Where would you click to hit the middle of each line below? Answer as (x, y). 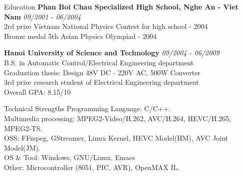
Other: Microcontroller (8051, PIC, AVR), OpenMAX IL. (92, 167)
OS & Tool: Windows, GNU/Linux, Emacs (69, 157)
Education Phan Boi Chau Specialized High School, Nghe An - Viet (121, 6)
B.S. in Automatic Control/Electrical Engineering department (99, 62)
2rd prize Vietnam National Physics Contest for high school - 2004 (106, 26)
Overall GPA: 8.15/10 (37, 91)
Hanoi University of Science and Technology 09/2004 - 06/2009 (112, 53)
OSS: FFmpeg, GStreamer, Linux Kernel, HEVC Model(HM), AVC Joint (116, 138)
